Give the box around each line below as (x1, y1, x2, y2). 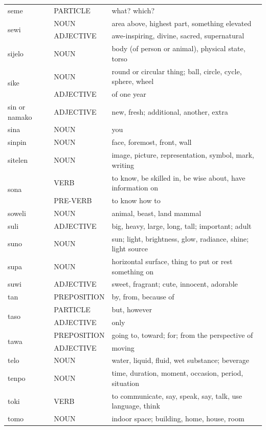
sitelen (8, 154, 28, 165)
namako (8, 111, 32, 122)
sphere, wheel (112, 76, 154, 87)
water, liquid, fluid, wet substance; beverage (112, 355, 249, 365)
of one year (112, 89, 146, 99)
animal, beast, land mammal (112, 207, 202, 218)
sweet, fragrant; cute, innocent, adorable (112, 278, 238, 289)
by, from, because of (112, 291, 174, 302)
